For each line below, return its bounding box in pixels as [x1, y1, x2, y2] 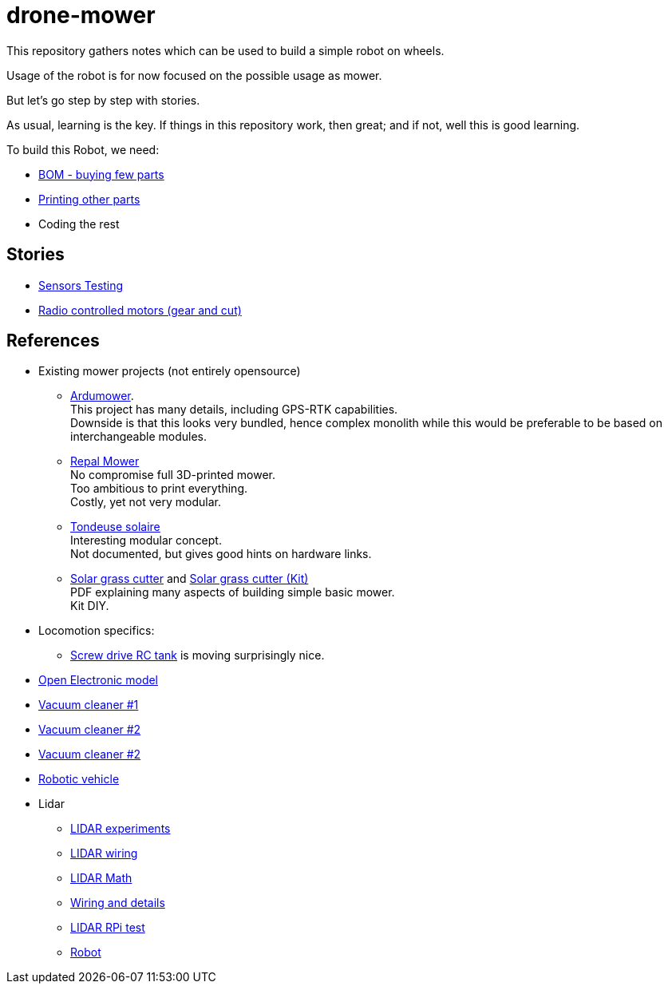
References [6, 331, 100, 351]
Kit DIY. [70, 599, 109, 613]
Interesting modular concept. [70, 533, 222, 548]
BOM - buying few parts [38, 167, 164, 181]
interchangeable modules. [70, 430, 208, 444]
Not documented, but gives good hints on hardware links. [70, 547, 372, 561]
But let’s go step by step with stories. [6, 93, 200, 107]
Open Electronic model [38, 673, 159, 687]
